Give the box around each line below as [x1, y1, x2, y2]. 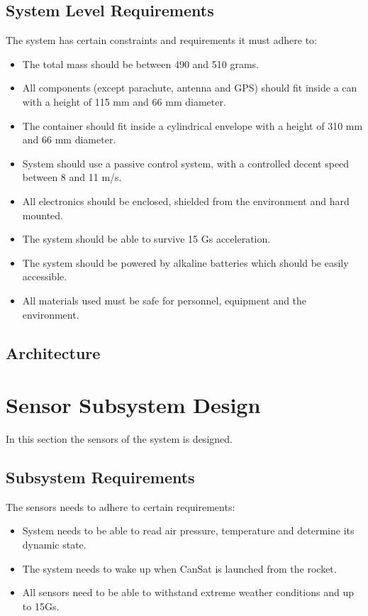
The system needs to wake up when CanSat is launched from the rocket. [22, 561, 337, 576]
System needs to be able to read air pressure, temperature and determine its [22, 523, 355, 538]
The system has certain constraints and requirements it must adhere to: [6, 33, 317, 48]
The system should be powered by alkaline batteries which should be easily [22, 255, 349, 270]
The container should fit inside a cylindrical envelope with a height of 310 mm [22, 118, 363, 133]
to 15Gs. [22, 598, 60, 613]
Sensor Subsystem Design [6, 390, 261, 419]
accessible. [22, 269, 67, 284]
